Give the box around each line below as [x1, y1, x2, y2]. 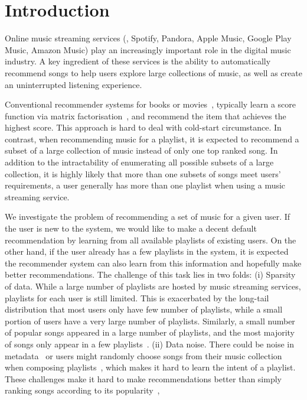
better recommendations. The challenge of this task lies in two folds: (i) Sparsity [5, 268, 296, 281]
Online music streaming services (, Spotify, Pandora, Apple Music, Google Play [5, 32, 292, 44]
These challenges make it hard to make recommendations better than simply [5, 372, 282, 385]
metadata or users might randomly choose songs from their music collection [5, 349, 282, 362]
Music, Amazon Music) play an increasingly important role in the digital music [5, 43, 291, 56]
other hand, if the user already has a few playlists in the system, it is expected [5, 245, 289, 258]
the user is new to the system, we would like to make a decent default [5, 222, 257, 235]
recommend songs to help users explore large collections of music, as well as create [5, 66, 302, 79]
